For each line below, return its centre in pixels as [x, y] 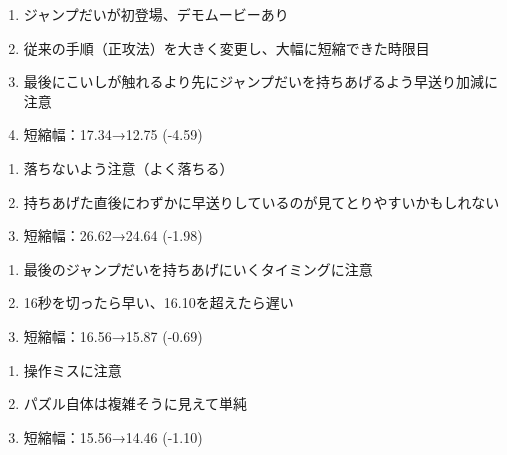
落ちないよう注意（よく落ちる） [128, 167]
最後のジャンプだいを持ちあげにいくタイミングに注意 [198, 268]
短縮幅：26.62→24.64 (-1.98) [113, 235]
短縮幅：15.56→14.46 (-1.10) [113, 436]
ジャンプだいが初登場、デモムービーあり [156, 14]
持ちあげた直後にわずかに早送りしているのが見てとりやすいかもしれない [261, 201]
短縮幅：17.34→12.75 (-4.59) [113, 134]
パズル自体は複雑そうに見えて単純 [135, 403]
